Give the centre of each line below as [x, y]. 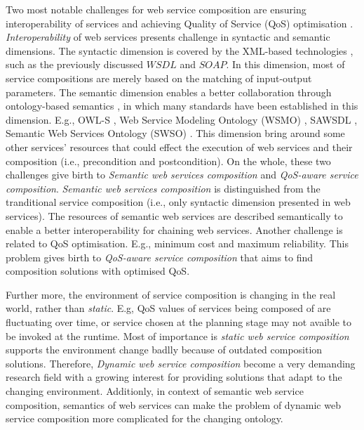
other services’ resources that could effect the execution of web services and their [179, 146]
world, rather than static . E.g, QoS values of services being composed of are [168, 308]
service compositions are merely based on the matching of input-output [159, 78]
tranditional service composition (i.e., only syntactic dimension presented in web [178, 202]
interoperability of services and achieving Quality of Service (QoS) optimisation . [180, 23]
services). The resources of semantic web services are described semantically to [174, 215]
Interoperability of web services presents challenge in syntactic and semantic [168, 37]
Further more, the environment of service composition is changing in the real [171, 294]
